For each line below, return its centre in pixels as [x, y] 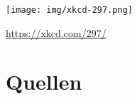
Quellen [44, 82]
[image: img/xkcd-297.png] [69, 10]
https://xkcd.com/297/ [56, 32]
